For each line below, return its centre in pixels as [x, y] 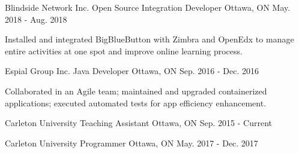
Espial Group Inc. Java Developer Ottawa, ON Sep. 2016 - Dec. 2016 [132, 71]
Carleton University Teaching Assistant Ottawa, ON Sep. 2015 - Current [139, 123]
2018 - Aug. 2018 [36, 19]
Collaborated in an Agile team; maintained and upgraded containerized [136, 91]
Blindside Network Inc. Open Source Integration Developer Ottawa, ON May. [148, 7]
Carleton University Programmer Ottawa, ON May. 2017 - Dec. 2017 [131, 143]
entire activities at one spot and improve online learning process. [124, 51]
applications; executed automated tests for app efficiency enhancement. [136, 102]
